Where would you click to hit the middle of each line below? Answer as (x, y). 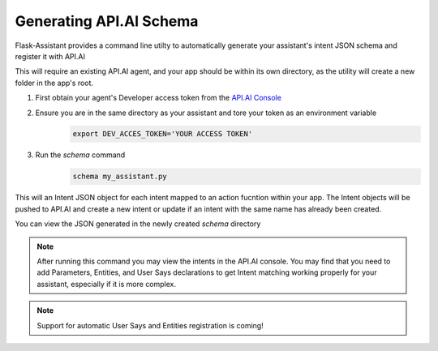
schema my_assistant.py (120, 177)
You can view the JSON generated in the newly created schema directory (138, 224)
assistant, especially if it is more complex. (107, 284)
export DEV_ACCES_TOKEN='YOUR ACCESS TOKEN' (163, 134)
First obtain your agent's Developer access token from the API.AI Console (158, 98)
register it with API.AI (50, 56)
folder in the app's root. (54, 83)
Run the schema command (80, 155)
